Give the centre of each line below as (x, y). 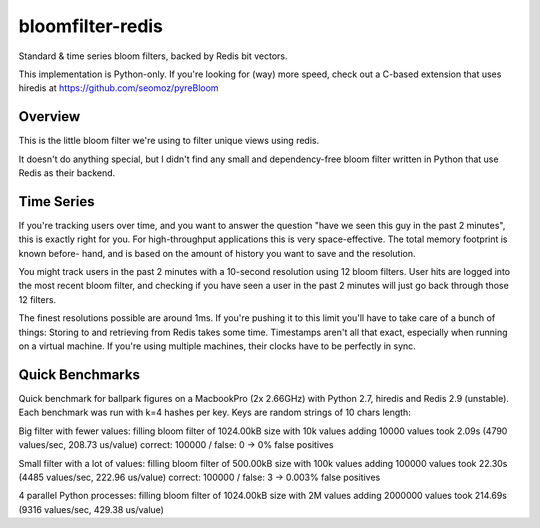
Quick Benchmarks (79, 374)
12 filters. (37, 299)
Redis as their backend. (67, 173)
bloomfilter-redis (91, 26)
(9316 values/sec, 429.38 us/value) (91, 509)
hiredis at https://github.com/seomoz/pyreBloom (118, 88)
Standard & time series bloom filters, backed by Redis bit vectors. (153, 56)
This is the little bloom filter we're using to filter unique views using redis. (169, 141)
